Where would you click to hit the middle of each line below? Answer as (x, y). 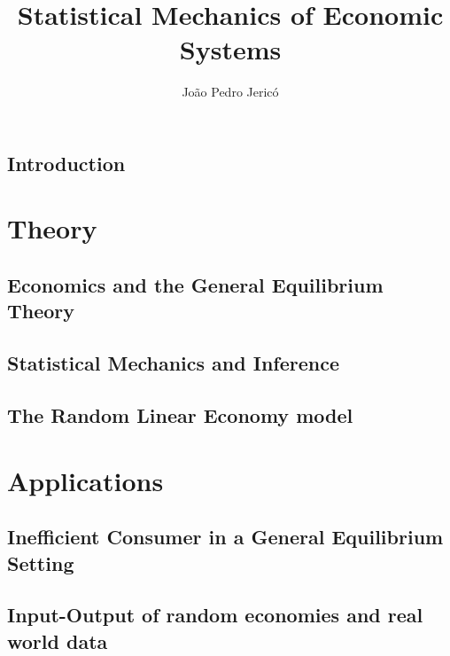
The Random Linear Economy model (180, 415)
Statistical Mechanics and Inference (173, 363)
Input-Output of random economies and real (215, 615)
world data (58, 640)
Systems (230, 49)
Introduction (66, 163)
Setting (41, 562)
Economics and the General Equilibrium (195, 285)
